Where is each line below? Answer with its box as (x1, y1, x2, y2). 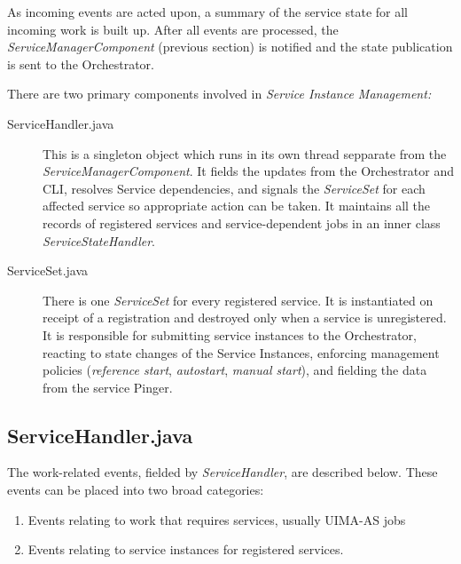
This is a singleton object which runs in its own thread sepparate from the (43, 144, 447, 163)
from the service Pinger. (43, 377, 173, 396)
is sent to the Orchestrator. (7, 54, 154, 73)
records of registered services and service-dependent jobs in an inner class (43, 213, 441, 232)
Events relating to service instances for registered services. (27, 540, 344, 559)
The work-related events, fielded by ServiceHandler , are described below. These (7, 463, 438, 481)
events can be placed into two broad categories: (7, 481, 264, 499)
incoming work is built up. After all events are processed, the (7, 20, 339, 38)
